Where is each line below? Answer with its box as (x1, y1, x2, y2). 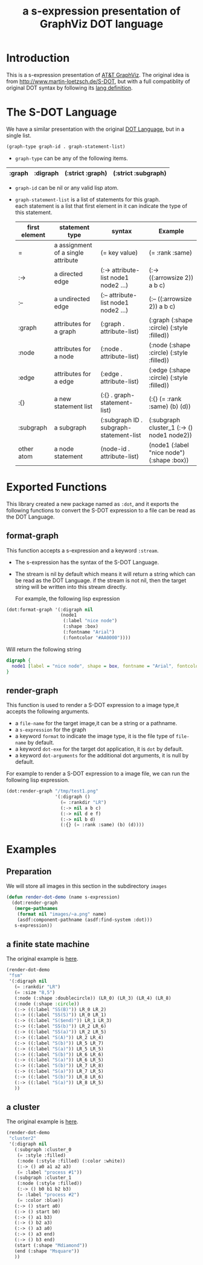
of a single (54, 248, 84, 257)
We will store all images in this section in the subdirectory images (6, 883, 167, 890)
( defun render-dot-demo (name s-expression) (6, 894, 120, 900)
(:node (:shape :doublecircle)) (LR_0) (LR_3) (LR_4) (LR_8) (14, 995, 172, 1001)
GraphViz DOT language (39, 17, 164, 31)
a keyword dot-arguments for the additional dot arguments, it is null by (14, 752, 189, 759)
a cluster (6, 1102, 40, 1112)
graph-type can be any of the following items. (14, 154, 128, 162)
